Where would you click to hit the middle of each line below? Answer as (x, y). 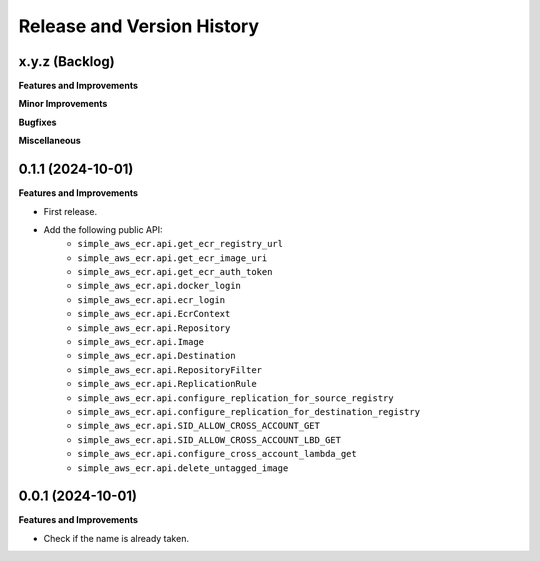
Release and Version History (139, 26)
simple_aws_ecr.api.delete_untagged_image (183, 468)
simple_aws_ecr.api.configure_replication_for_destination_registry (248, 411)
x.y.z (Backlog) (66, 61)
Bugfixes (37, 122)
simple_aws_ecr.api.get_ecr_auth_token (175, 272)
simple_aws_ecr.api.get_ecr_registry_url (180, 244)
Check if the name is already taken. (116, 538)
